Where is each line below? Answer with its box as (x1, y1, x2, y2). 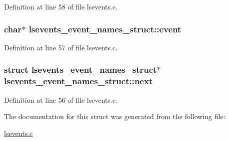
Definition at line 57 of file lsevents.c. (4, 42, 118, 52)
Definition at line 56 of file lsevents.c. (4, 94, 118, 105)
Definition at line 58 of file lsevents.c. (4, 1, 118, 11)
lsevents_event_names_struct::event (28, 22, 181, 35)
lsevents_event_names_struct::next (4, 75, 153, 87)
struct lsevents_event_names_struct (4, 63, 157, 76)
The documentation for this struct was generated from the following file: (4, 111, 225, 122)
